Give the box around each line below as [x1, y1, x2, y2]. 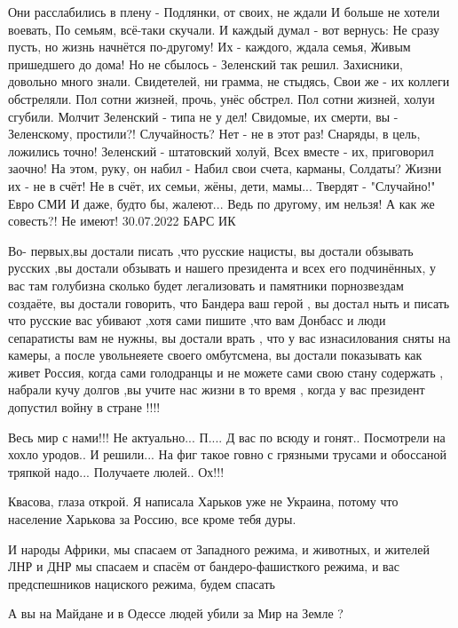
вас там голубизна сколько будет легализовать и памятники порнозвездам [8, 275, 404, 294]
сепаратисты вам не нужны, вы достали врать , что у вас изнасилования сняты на [8, 328, 451, 346]
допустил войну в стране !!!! [8, 398, 161, 417]
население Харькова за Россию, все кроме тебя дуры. [8, 510, 296, 529]
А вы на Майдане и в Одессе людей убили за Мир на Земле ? [8, 604, 343, 623]
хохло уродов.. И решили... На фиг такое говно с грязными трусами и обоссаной [8, 445, 447, 464]
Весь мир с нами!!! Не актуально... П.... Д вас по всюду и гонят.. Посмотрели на [8, 427, 446, 446]
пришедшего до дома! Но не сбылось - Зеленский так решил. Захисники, [8, 54, 403, 73]
